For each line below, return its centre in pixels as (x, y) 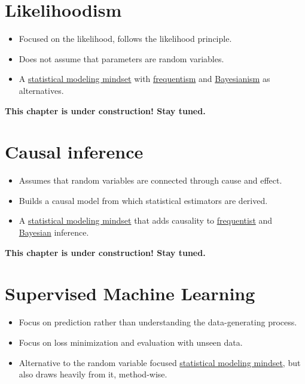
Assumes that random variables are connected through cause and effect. (150, 180)
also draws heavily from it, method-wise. (93, 374)
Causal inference (74, 152)
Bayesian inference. (54, 232)
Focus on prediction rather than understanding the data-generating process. (158, 322)
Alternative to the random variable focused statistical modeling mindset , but (160, 362)
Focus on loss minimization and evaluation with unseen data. (131, 342)
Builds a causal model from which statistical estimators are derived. (143, 200)
